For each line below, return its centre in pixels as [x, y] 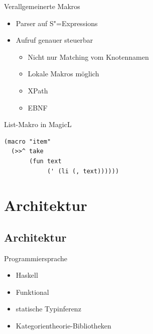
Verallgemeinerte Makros [42, 6]
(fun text [45, 161]
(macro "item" [28, 141]
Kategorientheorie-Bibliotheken [63, 326]
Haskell [27, 275]
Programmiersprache [36, 258]
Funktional [32, 292]
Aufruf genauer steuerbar [54, 40]
